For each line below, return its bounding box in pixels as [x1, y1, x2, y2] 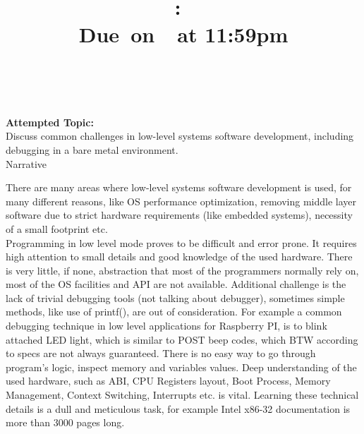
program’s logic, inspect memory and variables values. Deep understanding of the [6, 359, 357, 374]
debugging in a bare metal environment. [6, 142, 178, 157]
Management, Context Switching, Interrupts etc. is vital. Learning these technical [6, 387, 359, 402]
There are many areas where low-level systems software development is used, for [6, 180, 352, 195]
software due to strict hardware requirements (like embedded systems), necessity [6, 207, 353, 222]
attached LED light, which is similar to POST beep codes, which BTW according [6, 332, 358, 346]
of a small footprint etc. [6, 221, 108, 236]
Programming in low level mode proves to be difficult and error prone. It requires [6, 235, 357, 250]
